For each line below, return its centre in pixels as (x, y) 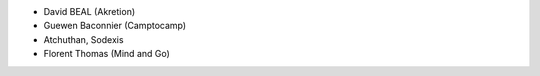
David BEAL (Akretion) (89, 11)
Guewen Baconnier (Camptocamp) (115, 26)
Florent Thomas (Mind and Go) (106, 54)
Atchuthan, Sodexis (83, 39)
